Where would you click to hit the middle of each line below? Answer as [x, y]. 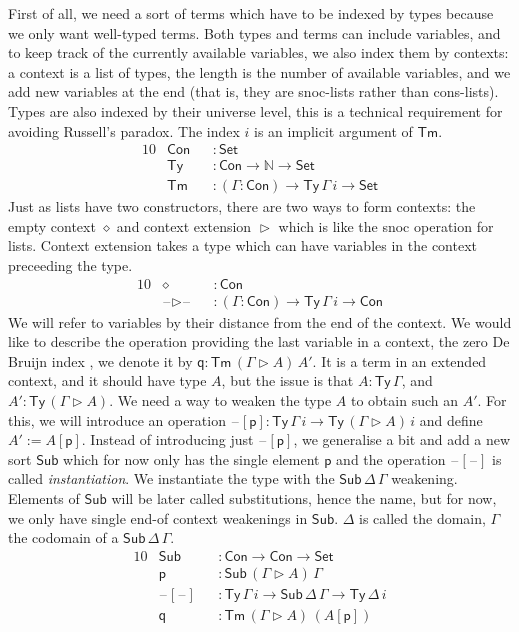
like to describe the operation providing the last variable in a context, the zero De [259, 341]
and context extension [184, 225]
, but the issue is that [287, 380]
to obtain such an [404, 400]
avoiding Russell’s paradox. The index [124, 130]
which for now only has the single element [191, 458]
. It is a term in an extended [399, 360]
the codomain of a [63, 537]
